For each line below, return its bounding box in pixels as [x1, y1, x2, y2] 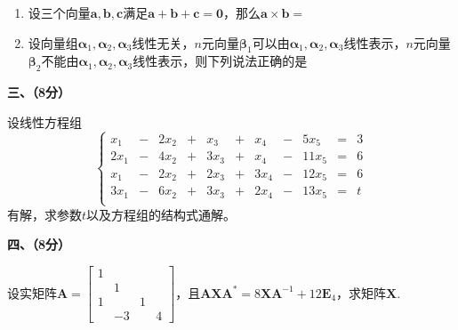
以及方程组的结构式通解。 [86, 205, 237, 223]
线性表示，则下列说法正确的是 [133, 52, 308, 70]
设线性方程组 [7, 112, 82, 131]
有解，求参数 [7, 205, 82, 223]
